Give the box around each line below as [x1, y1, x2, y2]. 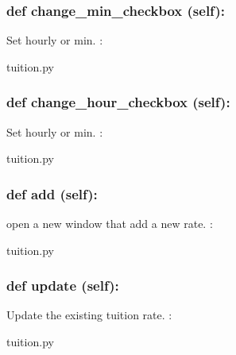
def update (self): [6, 276, 119, 295]
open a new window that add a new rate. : [6, 215, 213, 232]
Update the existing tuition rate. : [6, 307, 172, 323]
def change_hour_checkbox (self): [6, 92, 230, 112]
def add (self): [6, 183, 98, 203]
